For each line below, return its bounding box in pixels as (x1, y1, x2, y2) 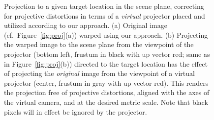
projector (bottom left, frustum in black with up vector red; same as (4, 48, 210, 59)
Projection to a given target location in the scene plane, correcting (4, 1, 204, 11)
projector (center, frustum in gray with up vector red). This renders (4, 77, 209, 88)
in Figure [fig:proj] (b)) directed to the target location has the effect (4, 58, 208, 69)
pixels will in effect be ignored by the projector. (4, 106, 147, 117)
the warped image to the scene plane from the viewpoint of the (4, 39, 194, 49)
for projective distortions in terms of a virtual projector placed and (4, 10, 205, 21)
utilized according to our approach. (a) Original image (4, 20, 167, 30)
